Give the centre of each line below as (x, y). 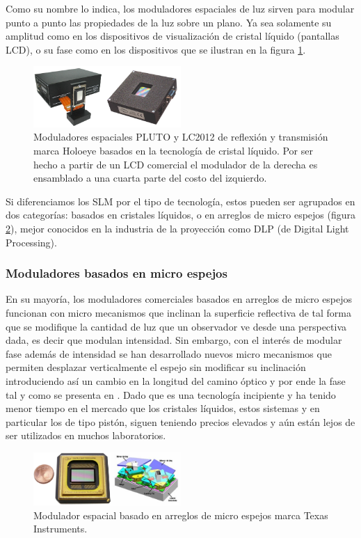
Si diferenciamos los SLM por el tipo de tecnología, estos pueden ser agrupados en (180, 201)
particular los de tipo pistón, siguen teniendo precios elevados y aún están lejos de (180, 421)
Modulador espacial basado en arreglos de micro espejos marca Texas (181, 515)
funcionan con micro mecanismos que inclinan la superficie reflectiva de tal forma (178, 313)
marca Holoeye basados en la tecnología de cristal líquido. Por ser (173, 151)
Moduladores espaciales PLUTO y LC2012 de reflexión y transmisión (181, 137)
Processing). (31, 242)
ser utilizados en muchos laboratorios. (86, 435)
